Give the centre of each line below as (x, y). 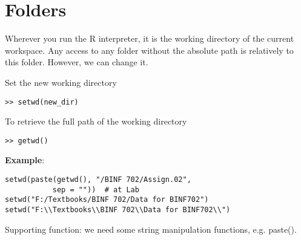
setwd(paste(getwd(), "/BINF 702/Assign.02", (98, 180)
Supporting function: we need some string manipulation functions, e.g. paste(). (151, 229)
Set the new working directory (61, 82)
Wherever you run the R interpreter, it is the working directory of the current (150, 38)
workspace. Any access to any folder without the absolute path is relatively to (149, 50)
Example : (25, 160)
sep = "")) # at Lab (96, 190)
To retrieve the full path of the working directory (96, 121)
